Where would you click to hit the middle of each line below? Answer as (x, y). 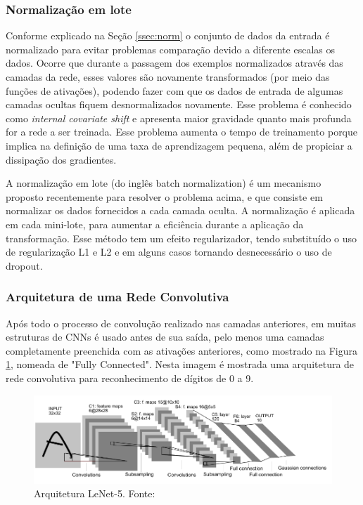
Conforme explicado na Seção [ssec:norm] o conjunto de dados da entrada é (168, 35)
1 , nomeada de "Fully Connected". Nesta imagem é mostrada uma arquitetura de (180, 364)
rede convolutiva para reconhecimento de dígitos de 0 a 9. (130, 378)
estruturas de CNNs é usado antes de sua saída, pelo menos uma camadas (165, 337)
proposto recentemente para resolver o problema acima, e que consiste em (164, 196)
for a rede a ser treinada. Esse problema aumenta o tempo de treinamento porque (182, 132)
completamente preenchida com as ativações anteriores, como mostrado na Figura (181, 350)
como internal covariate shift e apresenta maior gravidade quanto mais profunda (179, 118)
